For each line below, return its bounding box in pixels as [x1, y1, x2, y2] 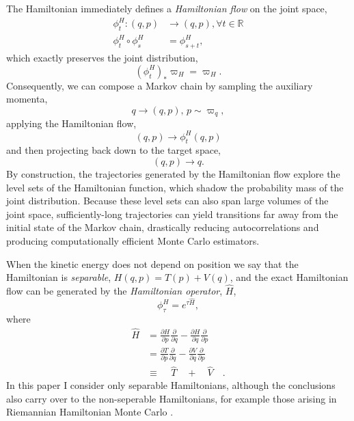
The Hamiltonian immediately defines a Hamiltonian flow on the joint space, [6, 1, 327, 15]
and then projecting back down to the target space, [6, 143, 221, 157]
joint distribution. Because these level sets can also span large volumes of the [6, 193, 329, 208]
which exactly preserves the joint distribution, [6, 51, 198, 65]
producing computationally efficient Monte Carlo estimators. [6, 233, 260, 247]
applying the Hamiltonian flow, [6, 116, 137, 131]
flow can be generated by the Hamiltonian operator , [6, 283, 223, 297]
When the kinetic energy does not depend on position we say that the [6, 256, 299, 271]
